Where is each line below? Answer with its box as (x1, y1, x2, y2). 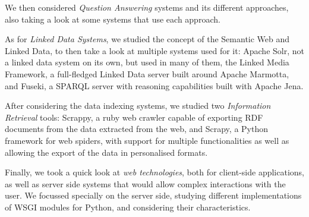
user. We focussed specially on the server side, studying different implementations (5, 189, 302, 202)
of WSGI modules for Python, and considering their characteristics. (5, 200, 251, 213)
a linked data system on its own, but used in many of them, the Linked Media (5, 56, 289, 68)
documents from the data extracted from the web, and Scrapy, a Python (5, 122, 269, 135)
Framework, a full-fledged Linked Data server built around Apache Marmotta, (5, 67, 289, 80)
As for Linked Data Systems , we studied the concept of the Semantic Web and (5, 33, 290, 45)
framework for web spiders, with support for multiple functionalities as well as (5, 134, 289, 146)
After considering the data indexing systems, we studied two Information (5, 99, 271, 112)
